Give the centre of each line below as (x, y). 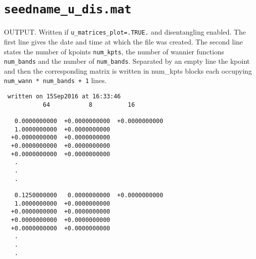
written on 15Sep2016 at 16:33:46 (64, 97)
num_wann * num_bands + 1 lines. (55, 80)
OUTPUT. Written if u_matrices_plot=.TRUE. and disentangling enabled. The (125, 32)
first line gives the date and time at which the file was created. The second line (124, 41)
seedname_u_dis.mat (68, 10)
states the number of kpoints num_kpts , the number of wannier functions (114, 51)
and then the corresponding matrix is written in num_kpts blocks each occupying (128, 70)
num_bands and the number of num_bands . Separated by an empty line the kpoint (127, 61)
